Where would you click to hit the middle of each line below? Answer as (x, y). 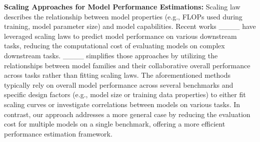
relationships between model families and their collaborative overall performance (127, 65)
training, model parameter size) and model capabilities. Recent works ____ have (130, 26)
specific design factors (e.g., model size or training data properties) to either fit (125, 94)
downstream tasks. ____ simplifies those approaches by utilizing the (111, 55)
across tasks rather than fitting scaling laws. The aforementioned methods (117, 75)
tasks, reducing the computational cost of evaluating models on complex (114, 46)
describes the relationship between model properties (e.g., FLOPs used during (123, 16)
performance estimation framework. (58, 133)
